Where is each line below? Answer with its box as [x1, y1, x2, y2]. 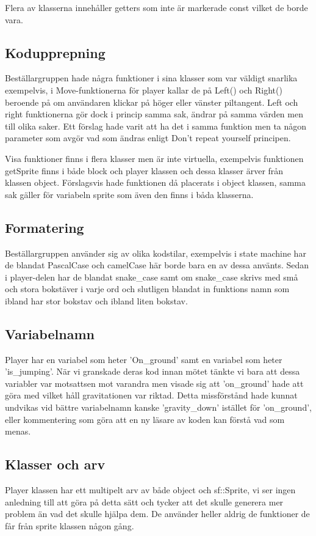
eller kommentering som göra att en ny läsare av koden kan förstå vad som [5, 413, 285, 425]
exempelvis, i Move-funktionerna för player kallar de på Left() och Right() [5, 83, 282, 96]
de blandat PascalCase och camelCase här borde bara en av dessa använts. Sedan [5, 259, 309, 271]
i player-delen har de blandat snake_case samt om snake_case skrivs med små [5, 270, 298, 283]
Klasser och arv [5, 455, 106, 474]
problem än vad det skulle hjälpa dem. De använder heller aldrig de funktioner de [5, 507, 310, 520]
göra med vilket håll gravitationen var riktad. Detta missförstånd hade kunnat [5, 389, 298, 402]
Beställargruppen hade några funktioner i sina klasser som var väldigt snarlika [5, 72, 298, 84]
